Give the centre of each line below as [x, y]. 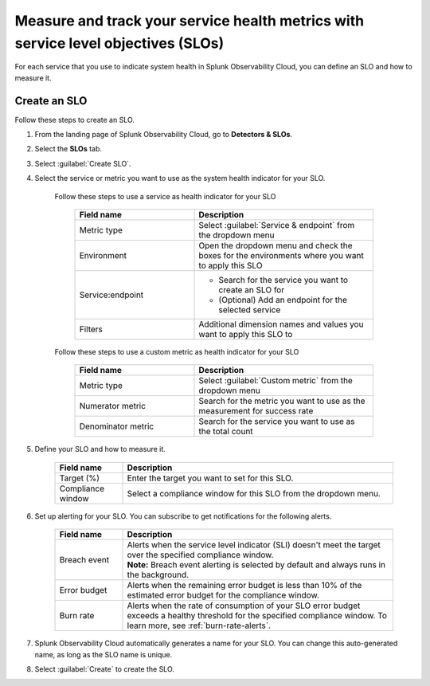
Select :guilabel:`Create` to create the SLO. [105, 668]
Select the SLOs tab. [68, 149]
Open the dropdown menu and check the [276, 245]
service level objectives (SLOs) [119, 43]
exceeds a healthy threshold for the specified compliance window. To [257, 616]
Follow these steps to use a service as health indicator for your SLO [165, 196]
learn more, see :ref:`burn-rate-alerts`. [199, 625]
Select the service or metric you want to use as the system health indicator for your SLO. [180, 178]
